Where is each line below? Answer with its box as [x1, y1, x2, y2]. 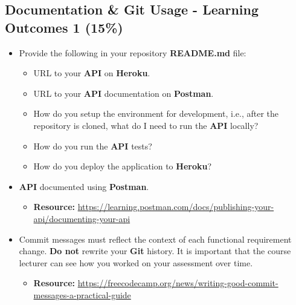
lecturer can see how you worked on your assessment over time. [19, 256, 253, 269]
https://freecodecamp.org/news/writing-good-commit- [77, 277, 278, 289]
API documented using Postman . [19, 180, 149, 192]
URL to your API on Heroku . [33, 67, 150, 79]
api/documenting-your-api [33, 212, 130, 225]
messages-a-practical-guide [33, 288, 131, 301]
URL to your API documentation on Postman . [33, 87, 214, 99]
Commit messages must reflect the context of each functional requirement [19, 232, 292, 245]
